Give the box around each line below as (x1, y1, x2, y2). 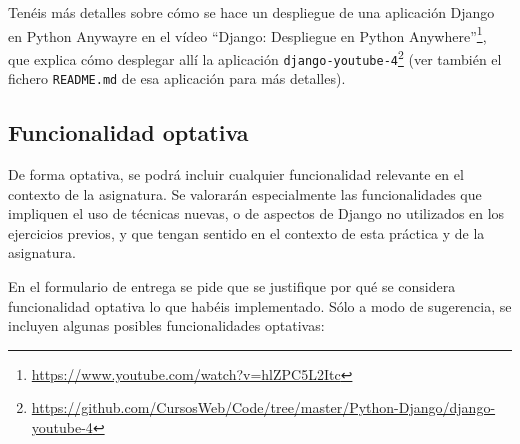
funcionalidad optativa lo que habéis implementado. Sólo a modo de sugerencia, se (8, 295, 512, 316)
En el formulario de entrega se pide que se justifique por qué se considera (8, 275, 456, 296)
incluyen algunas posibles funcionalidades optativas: (8, 315, 325, 336)
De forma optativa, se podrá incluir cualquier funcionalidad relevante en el (8, 164, 464, 185)
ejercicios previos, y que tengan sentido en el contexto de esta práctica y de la (8, 222, 485, 243)
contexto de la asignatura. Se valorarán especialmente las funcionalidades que (8, 183, 482, 204)
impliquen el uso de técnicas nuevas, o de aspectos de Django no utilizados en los (8, 203, 505, 224)
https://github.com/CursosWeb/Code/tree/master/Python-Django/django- (31, 397, 496, 418)
